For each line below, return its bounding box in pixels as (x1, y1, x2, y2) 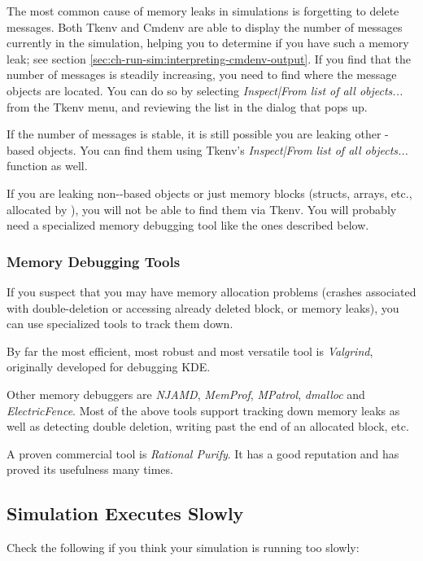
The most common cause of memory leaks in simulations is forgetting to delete (7, 2, 399, 19)
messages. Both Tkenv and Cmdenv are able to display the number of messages (7, 18, 403, 35)
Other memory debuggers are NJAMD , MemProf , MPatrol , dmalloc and (7, 385, 365, 402)
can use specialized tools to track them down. (7, 315, 233, 332)
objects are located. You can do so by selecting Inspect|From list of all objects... (7, 81, 403, 99)
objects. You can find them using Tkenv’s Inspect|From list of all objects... (37, 141, 408, 158)
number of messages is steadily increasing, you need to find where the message (7, 66, 397, 83)
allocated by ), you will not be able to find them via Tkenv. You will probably (7, 200, 397, 217)
